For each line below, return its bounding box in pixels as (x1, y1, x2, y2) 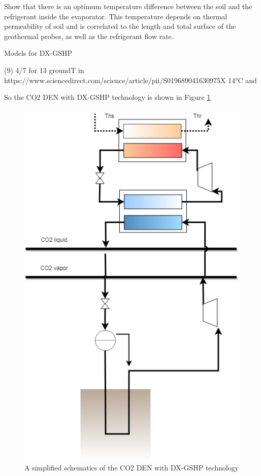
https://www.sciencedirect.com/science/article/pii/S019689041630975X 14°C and (4, 75, 257, 85)
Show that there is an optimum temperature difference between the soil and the (4, 1, 252, 11)
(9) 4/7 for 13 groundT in (4, 64, 84, 75)
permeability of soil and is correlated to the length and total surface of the (4, 21, 236, 31)
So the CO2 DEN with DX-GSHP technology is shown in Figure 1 (4, 92, 211, 102)
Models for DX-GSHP (4, 48, 73, 58)
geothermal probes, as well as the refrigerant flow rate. (4, 30, 174, 41)
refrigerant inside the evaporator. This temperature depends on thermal (4, 11, 227, 21)
